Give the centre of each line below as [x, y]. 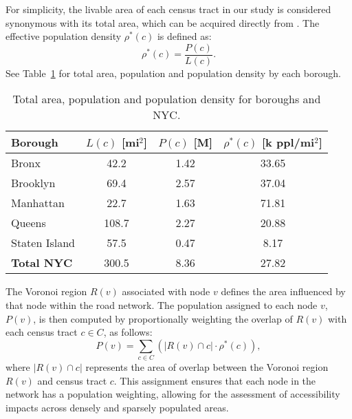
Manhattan [38, 203]
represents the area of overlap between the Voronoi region [207, 367]
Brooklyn [33, 183]
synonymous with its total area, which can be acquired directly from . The [163, 22]
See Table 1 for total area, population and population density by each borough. [173, 73]
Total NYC [42, 263]
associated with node [166, 291]
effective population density [64, 36]
